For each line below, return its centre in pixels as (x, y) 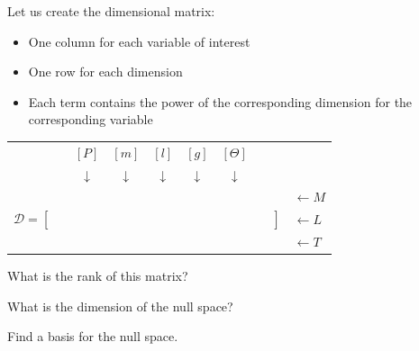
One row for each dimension (105, 72)
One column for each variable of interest (139, 41)
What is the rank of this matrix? (98, 276)
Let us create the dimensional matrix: (111, 11)
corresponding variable (91, 119)
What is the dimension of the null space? (120, 306)
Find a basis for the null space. (93, 336)
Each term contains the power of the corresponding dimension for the (220, 101)
